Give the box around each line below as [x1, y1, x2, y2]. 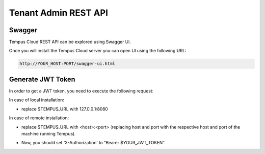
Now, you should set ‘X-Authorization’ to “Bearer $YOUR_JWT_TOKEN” [21, 140, 165, 146]
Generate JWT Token [9, 75, 76, 83]
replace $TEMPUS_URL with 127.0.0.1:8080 [21, 106, 108, 112]
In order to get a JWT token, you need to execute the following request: [9, 88, 154, 94]
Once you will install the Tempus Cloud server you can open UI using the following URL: [9, 48, 186, 54]
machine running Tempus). [21, 131, 76, 136]
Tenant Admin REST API [9, 7, 108, 18]
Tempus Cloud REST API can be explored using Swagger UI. [9, 39, 131, 45]
